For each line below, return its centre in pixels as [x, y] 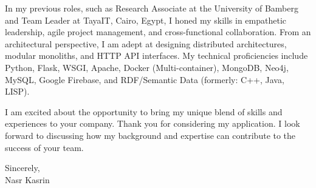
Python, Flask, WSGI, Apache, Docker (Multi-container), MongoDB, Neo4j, [147, 67]
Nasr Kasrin [27, 179]
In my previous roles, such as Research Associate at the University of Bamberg [152, 8]
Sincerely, [22, 168]
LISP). [17, 91]
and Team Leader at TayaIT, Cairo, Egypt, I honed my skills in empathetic [146, 20]
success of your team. [44, 147]
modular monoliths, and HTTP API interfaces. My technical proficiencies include [156, 55]
